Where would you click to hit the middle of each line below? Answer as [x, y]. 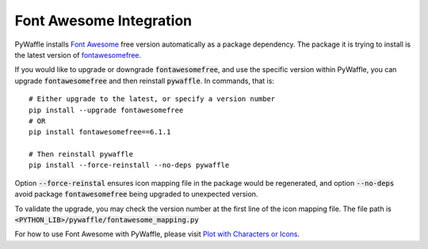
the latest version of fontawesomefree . [78, 55]
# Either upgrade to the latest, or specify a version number [152, 99]
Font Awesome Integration [103, 21]
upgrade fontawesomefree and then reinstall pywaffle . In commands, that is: [145, 81]
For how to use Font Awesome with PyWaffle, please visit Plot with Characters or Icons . [157, 234]
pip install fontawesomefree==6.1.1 [100, 132]
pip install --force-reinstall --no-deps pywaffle [129, 165]
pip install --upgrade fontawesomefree [106, 110]
